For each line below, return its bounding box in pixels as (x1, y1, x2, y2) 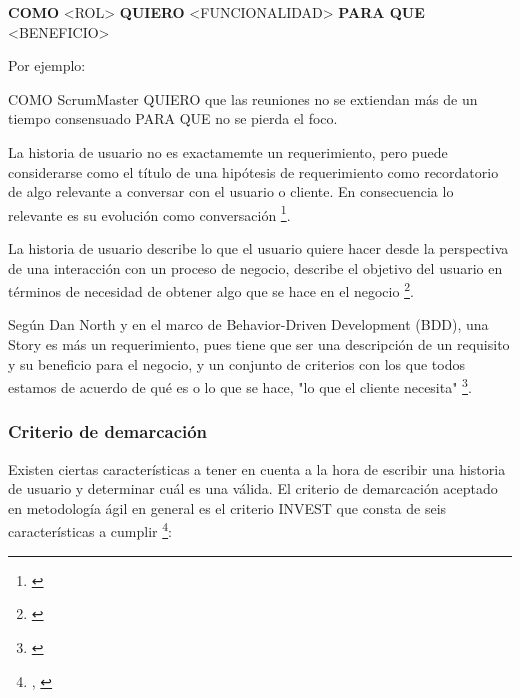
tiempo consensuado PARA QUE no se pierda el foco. (8, 108, 338, 129)
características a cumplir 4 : (8, 518, 173, 542)
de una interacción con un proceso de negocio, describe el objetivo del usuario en (8, 257, 503, 278)
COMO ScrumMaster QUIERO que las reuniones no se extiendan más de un (8, 88, 478, 109)
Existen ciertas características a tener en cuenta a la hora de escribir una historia (8, 458, 506, 479)
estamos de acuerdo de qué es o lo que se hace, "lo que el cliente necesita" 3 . (8, 374, 472, 397)
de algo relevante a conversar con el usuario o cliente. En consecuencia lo (8, 181, 454, 202)
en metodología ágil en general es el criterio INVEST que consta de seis (8, 497, 447, 518)
